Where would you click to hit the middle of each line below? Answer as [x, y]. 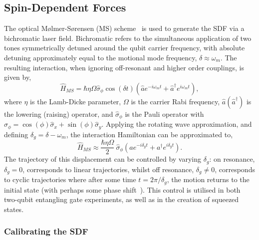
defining [16, 134]
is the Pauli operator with [164, 114]
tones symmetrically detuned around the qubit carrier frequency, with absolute [125, 48]
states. [14, 209]
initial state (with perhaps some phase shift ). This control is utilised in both [122, 189]
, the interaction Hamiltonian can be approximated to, [149, 134]
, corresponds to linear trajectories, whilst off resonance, [108, 169]
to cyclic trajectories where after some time [70, 179]
